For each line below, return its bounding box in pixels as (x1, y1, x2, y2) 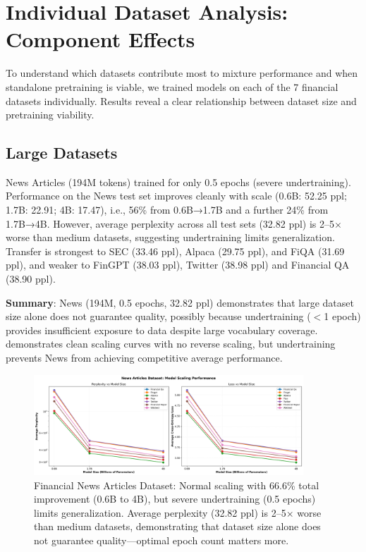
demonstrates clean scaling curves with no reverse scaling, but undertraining (6, 336, 336, 351)
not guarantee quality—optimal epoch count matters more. (34, 532, 289, 547)
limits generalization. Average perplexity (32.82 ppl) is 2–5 (34, 505, 286, 520)
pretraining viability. (6, 107, 94, 122)
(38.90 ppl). (6, 271, 56, 286)
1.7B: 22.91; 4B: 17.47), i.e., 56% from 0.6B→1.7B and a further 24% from (6, 202, 329, 217)
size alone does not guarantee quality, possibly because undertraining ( (6, 309, 311, 324)
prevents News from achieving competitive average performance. (6, 350, 283, 365)
